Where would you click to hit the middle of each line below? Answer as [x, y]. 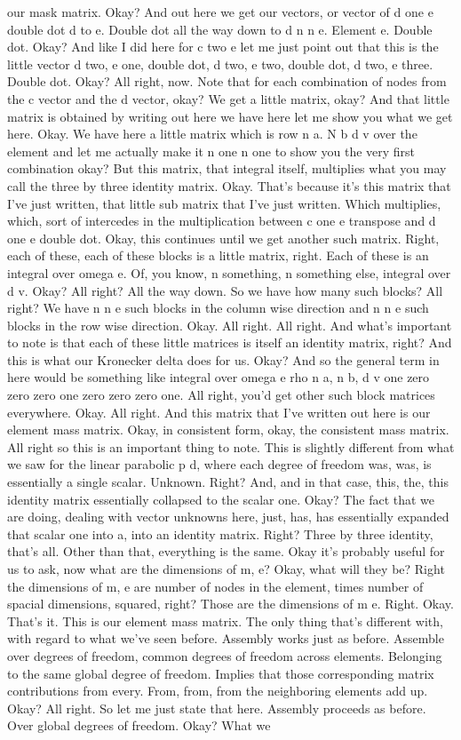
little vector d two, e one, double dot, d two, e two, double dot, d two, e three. [220, 64]
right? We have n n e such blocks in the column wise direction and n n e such [218, 308]
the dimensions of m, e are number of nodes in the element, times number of [215, 586]
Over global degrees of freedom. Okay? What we [139, 725]
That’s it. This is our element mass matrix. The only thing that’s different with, [225, 621]
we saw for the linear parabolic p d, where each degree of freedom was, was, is [219, 464]
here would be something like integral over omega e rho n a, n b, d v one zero [219, 377]
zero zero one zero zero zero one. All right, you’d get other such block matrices [221, 395]
